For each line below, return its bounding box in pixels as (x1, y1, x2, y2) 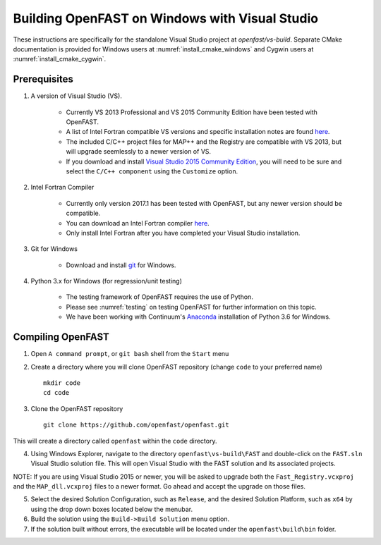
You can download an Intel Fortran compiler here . (66, 219, 210, 227)
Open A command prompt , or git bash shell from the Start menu (30, 350, 229, 358)
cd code (43, 388, 70, 397)
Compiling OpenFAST (13, 331, 109, 343)
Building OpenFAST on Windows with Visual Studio (13, 11, 319, 26)
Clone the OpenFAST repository (30, 404, 123, 412)
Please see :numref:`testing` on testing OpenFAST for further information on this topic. (66, 302, 317, 311)
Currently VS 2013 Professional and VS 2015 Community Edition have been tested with (66, 108, 317, 116)
